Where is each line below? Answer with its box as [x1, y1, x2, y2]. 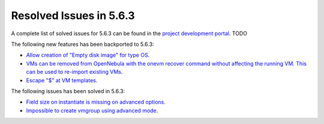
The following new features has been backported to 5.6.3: [11, 41, 154, 48]
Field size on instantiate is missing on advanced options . [26, 98, 166, 106]
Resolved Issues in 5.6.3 [11, 9, 135, 22]
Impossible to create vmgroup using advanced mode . [26, 107, 158, 114]
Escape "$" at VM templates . [26, 76, 98, 83]
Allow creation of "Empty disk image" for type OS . [26, 51, 150, 59]
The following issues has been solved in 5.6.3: [11, 87, 125, 95]
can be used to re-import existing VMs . [26, 69, 123, 76]
